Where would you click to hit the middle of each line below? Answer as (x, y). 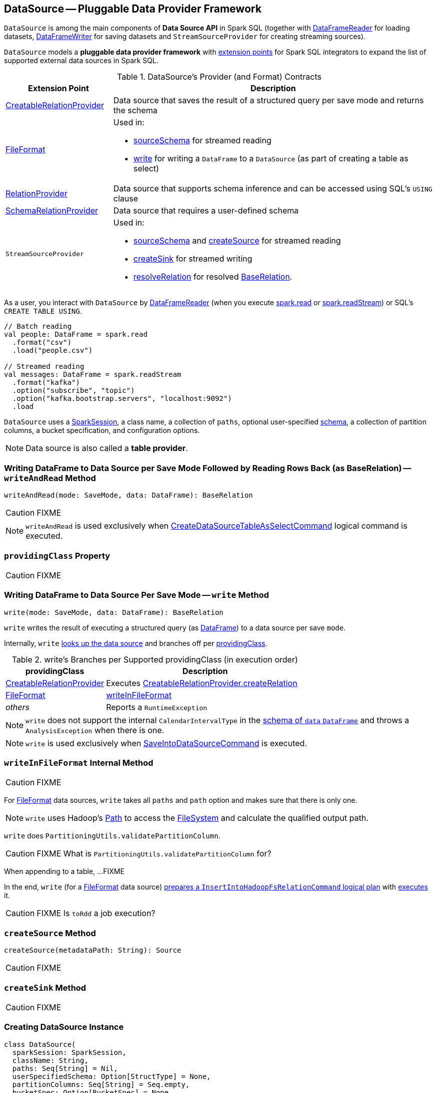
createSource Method (50, 933)
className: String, (50, 1060)
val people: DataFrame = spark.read (76, 335)
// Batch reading (38, 326)
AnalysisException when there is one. (95, 730)
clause (126, 199)
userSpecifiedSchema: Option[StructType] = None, (112, 1076)
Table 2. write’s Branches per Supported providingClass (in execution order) (155, 659)
